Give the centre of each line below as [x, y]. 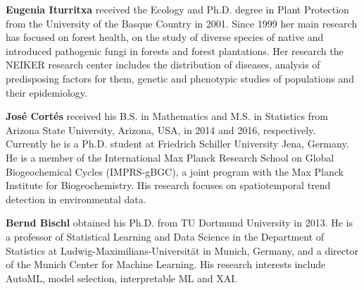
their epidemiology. [46, 92]
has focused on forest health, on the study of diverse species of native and [165, 37]
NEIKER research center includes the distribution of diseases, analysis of [163, 65]
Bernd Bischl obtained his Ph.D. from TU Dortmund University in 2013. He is [180, 223]
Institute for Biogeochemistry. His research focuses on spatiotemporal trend [168, 185]
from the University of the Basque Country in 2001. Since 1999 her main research [182, 23]
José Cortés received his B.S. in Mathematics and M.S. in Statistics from [167, 116]
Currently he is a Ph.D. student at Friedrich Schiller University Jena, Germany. [177, 144]
